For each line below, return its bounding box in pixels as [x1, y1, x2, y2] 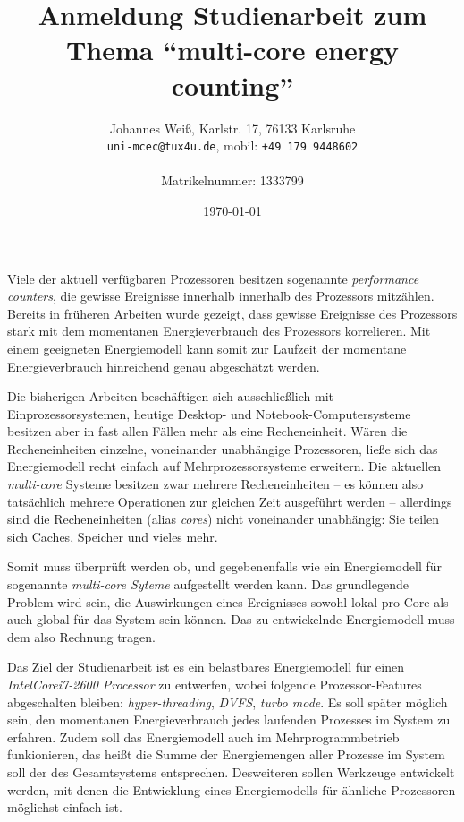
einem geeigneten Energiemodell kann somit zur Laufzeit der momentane [7, 338, 407, 357]
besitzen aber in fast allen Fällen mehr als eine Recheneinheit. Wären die [7, 422, 408, 441]
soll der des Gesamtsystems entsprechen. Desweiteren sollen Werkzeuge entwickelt [7, 762, 455, 781]
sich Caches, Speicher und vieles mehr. [7, 527, 218, 545]
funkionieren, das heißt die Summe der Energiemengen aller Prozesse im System [7, 745, 445, 764]
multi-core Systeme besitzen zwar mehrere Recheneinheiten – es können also [7, 475, 424, 493]
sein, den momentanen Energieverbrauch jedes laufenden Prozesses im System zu [7, 710, 451, 729]
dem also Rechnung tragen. [7, 627, 156, 646]
